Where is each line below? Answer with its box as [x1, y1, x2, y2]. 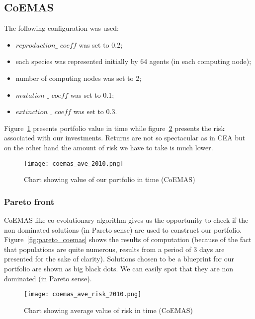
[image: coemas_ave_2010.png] [24, 160, 124, 167]
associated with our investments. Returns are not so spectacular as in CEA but [4, 132, 246, 143]
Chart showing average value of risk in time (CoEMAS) [24, 305, 193, 315]
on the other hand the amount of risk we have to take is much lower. [4, 142, 213, 152]
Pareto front [4, 195, 54, 207]
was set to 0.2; [79, 39, 123, 50]
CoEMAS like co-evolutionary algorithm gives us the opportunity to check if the [4, 215, 249, 225]
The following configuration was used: [4, 23, 119, 33]
